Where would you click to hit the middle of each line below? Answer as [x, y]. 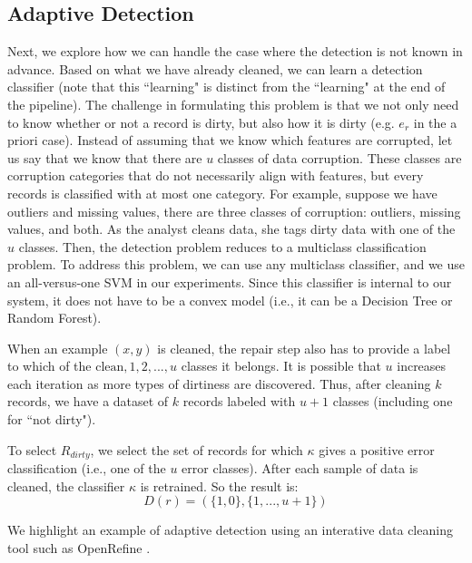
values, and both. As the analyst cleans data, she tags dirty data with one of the [231, 229]
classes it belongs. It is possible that [281, 366]
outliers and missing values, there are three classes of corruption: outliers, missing [234, 211]
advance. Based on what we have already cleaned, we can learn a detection [215, 68]
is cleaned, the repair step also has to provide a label [304, 348]
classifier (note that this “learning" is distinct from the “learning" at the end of [226, 87]
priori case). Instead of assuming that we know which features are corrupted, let [230, 140]
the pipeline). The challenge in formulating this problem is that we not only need [233, 104]
